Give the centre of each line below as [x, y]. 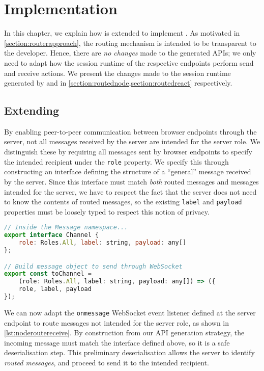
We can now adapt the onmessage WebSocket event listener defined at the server [130, 312]
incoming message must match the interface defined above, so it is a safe [117, 342]
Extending [32, 110]
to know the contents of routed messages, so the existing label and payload [123, 202]
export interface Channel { [52, 235]
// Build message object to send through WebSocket [93, 266]
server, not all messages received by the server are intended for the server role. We [132, 141]
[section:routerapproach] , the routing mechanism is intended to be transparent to [130, 43]
